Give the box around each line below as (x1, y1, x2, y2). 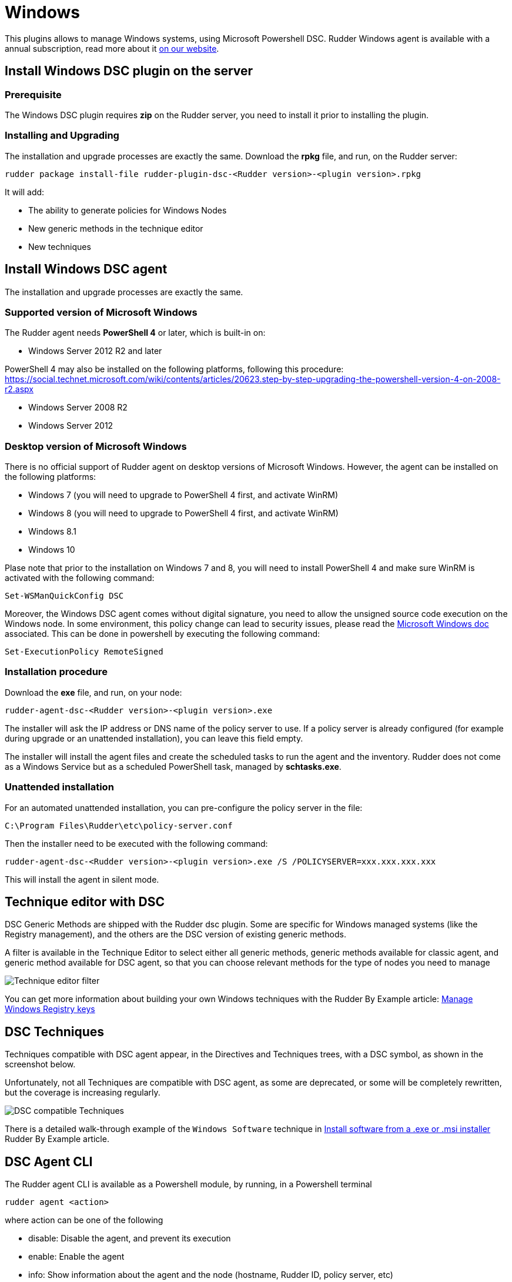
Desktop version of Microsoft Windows (5, 440, 187, 452)
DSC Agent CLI (5, 1154, 93, 1169)
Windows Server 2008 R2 (28, 402, 128, 413)
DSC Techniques (5, 1024, 105, 1039)
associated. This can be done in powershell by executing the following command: (5, 629, 320, 639)
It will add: (5, 186, 45, 197)
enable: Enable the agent (28, 1251, 125, 1262)
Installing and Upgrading (5, 129, 119, 142)
